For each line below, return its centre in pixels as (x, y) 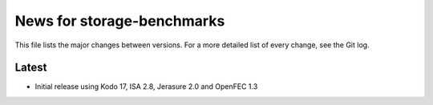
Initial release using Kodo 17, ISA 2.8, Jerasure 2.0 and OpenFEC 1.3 (146, 87)
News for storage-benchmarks (120, 21)
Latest (31, 68)
